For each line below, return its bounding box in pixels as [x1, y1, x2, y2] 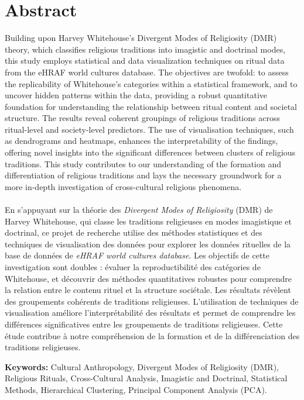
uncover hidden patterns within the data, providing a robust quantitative [5, 89, 267, 101]
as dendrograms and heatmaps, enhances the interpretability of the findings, [5, 135, 278, 147]
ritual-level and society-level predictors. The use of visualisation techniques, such [5, 123, 294, 135]
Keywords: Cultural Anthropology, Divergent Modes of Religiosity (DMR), [5, 360, 279, 373]
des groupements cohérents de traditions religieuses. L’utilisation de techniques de [5, 295, 299, 307]
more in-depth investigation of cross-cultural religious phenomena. [5, 180, 242, 192]
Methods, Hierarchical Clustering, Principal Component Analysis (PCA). [5, 383, 267, 395]
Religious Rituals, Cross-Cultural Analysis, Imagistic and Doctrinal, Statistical [5, 372, 288, 384]
